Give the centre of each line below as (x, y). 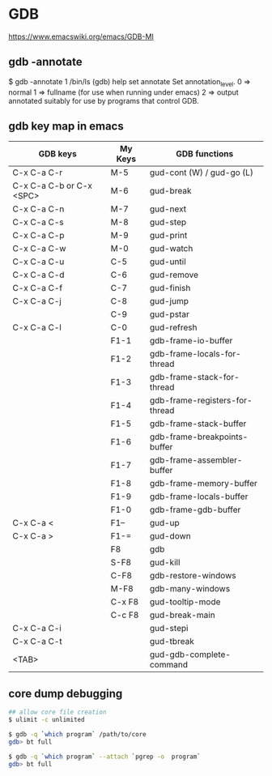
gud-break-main (183, 615)
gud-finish (170, 288)
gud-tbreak (172, 642)
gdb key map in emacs (66, 126)
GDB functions (205, 154)
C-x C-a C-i (37, 629)
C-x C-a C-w (39, 249)
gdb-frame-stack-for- (195, 377)
